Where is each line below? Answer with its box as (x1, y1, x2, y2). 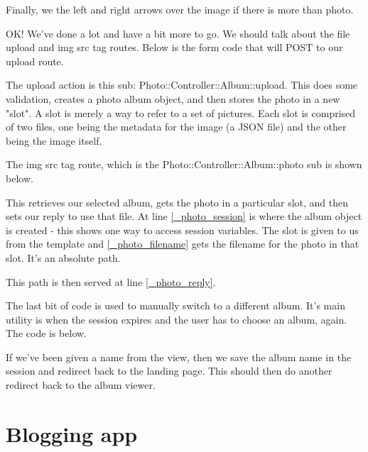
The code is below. (6, 326, 87, 341)
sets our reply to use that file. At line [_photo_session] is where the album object (6, 209, 362, 224)
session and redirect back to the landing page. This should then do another (6, 363, 332, 378)
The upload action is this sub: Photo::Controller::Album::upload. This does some (6, 77, 358, 92)
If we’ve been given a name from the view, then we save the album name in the (6, 349, 352, 364)
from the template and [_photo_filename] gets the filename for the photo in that (6, 236, 359, 251)
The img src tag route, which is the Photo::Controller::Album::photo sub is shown (6, 157, 362, 172)
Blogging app (6, 419, 138, 448)
